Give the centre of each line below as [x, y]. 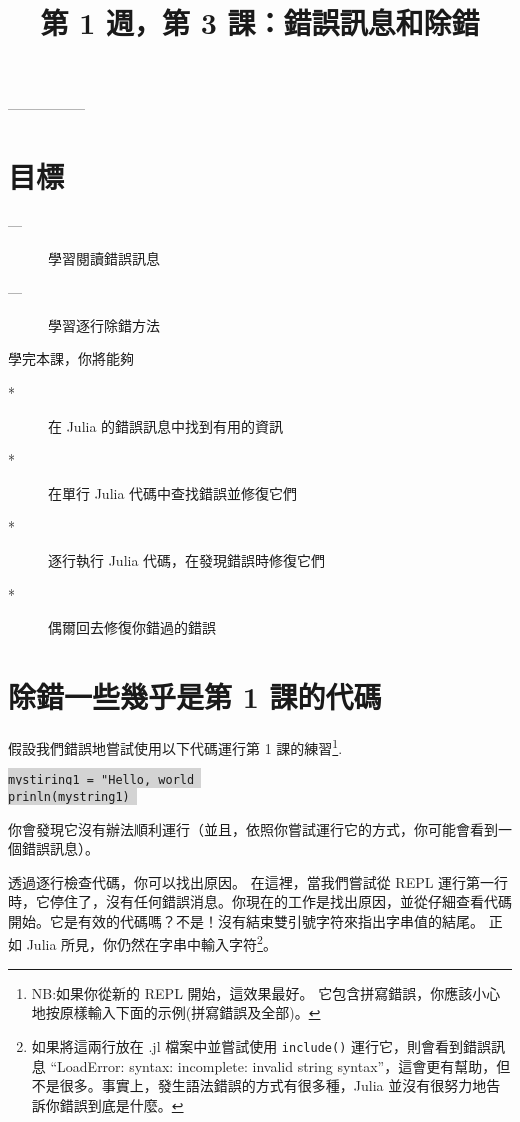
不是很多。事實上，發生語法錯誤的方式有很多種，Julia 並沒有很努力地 [259, 1085]
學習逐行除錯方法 [104, 324]
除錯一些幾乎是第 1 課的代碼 [195, 696]
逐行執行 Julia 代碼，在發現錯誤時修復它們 [187, 560]
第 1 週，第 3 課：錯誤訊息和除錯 [260, 22]
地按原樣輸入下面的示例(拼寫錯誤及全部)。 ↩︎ [176, 1012]
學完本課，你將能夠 [71, 358]
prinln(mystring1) [69, 796]
